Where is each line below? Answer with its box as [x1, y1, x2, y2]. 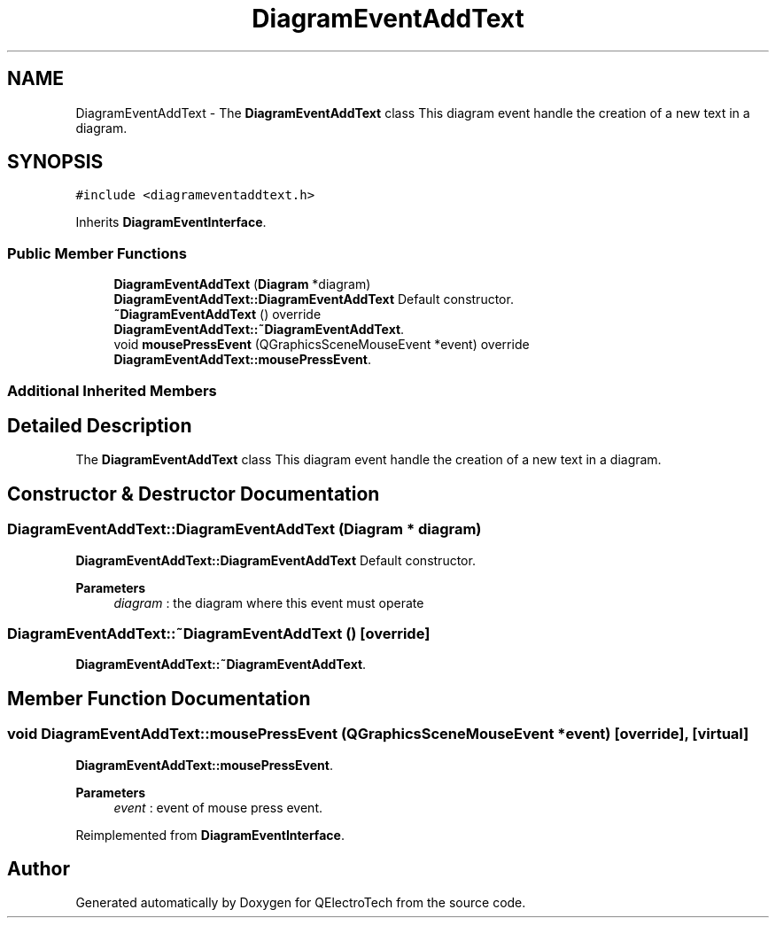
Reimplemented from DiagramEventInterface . [75, 827, 345, 843]
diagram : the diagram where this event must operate [113, 595, 424, 610]
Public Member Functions [7, 244, 187, 262]
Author [7, 858, 70, 881]
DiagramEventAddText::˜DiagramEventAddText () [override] [7, 625, 431, 642]
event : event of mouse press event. [113, 799, 323, 815]
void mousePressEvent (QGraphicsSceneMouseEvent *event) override [113, 337, 530, 353]
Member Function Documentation [7, 687, 311, 710]
